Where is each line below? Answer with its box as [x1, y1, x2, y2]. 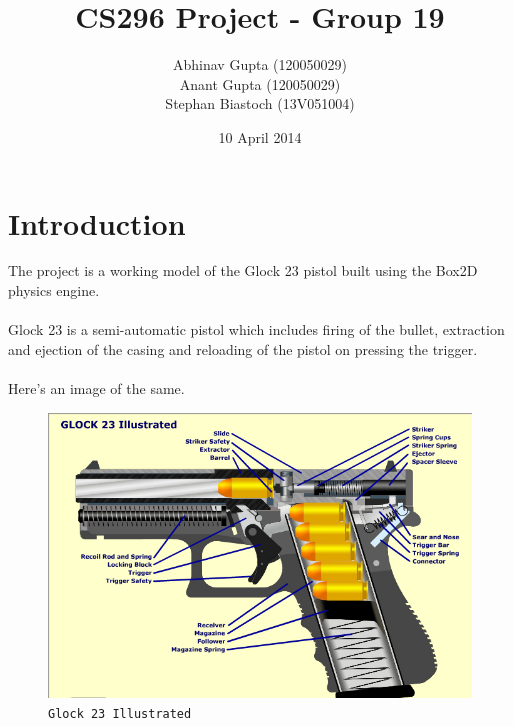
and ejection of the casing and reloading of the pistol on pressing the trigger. [8, 338, 478, 359]
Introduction [8, 202, 186, 243]
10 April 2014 [218, 126, 302, 147]
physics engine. [8, 280, 100, 301]
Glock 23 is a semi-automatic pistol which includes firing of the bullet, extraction [8, 319, 505, 340]
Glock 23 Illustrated [48, 706, 192, 721]
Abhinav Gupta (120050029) [173, 54, 347, 75]
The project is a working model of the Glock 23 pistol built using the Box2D [8, 260, 478, 281]
